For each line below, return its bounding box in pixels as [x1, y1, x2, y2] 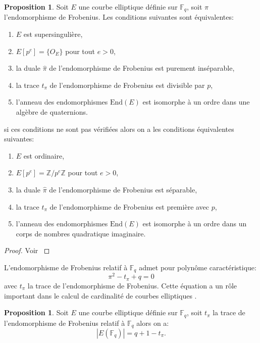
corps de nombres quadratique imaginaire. [16, 228, 146, 238]
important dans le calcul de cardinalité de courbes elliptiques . [4, 290, 197, 301]
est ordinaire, [23, 150, 65, 161]
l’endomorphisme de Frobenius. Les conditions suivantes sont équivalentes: [4, 12, 234, 22]
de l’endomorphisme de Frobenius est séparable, [49, 184, 197, 194]
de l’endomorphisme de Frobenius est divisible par [49, 79, 205, 90]
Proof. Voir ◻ [4, 245, 50, 256]
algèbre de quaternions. [16, 107, 88, 117]
